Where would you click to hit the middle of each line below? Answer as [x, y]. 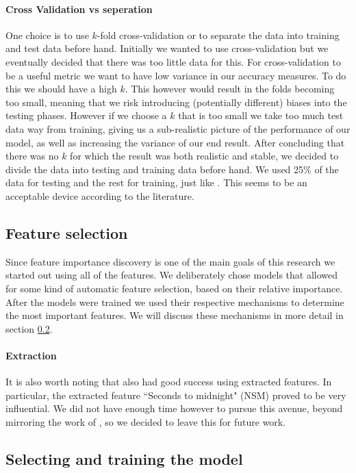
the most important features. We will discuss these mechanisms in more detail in [175, 315]
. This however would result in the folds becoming [230, 89]
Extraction [31, 355]
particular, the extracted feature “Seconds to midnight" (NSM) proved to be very [176, 395]
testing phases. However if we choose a [86, 115]
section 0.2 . [29, 328]
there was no [32, 156]
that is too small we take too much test [261, 115]
